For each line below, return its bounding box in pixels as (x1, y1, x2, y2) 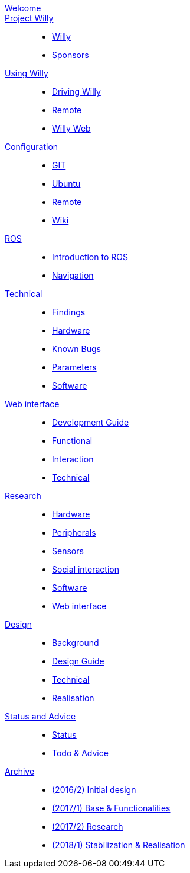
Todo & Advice (52, 748, 109, 758)
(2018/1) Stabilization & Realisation (52, 840, 185, 850)
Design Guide (52, 656, 104, 666)
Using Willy (5, 68, 48, 78)
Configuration (5, 142, 58, 152)
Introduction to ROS (52, 252, 128, 262)
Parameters (52, 362, 97, 372)
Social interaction (52, 564, 119, 574)
